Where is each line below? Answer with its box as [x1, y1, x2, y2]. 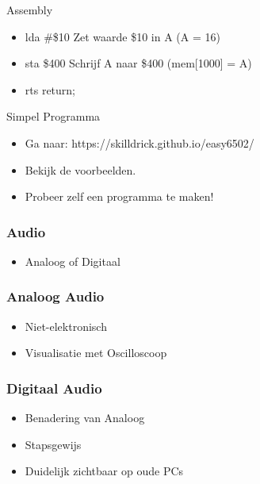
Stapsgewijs [25, 436, 82, 452]
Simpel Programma [6, 108, 101, 125]
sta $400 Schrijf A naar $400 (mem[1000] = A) [25, 55, 252, 71]
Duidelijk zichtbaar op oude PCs [25, 463, 184, 479]
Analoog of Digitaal [25, 252, 120, 269]
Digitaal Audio [6, 378, 102, 398]
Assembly [6, 2, 53, 17]
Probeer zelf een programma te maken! [25, 188, 214, 205]
